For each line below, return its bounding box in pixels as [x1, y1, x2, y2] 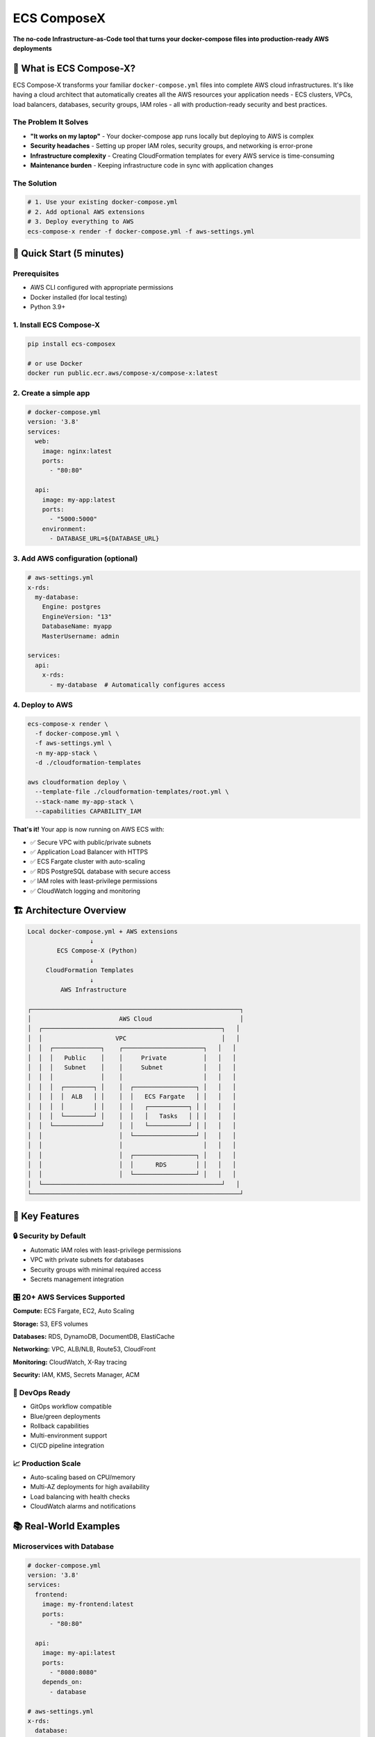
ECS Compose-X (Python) [56, 947, 138, 955]
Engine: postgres [42, 603, 101, 611]
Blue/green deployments [30, 1412, 101, 1420]
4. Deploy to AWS [12, 700, 73, 709]
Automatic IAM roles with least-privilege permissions [30, 1246, 182, 1254]
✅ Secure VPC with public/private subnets [30, 838, 152, 846]
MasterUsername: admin [42, 632, 119, 640]
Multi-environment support [30, 1431, 108, 1440]
